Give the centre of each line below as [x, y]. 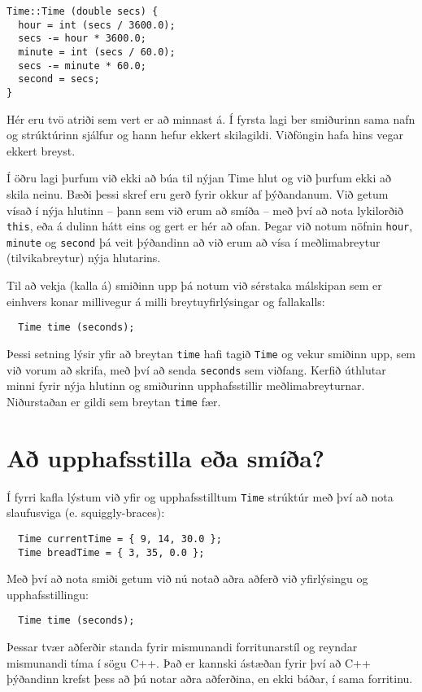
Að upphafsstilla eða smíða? [166, 457]
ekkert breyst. [41, 150]
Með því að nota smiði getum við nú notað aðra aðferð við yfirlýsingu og [187, 578]
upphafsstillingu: [48, 594]
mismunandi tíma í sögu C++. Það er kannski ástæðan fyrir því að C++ [189, 662]
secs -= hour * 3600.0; [82, 39]
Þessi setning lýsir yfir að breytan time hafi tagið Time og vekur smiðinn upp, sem [211, 353]
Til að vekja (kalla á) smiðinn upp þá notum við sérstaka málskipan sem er [194, 285]
